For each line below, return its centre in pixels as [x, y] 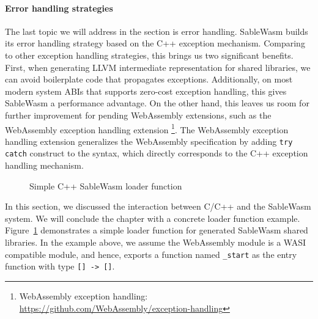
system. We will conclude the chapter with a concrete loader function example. [153, 218]
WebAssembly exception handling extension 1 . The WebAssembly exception [147, 128]
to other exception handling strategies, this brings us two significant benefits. [149, 55]
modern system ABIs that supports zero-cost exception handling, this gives [146, 91]
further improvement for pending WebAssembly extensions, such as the [138, 115]
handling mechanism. [44, 165]
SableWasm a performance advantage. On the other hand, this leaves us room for [157, 103]
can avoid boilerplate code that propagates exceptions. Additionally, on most [149, 79]
